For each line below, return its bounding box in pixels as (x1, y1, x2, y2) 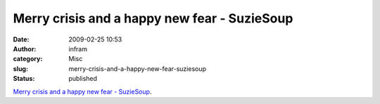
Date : (13, 35, 30, 44)
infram (68, 44, 88, 53)
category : (13, 55, 43, 63)
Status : (13, 74, 35, 83)
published (68, 74, 98, 83)
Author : (13, 44, 37, 53)
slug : (13, 64, 28, 73)
